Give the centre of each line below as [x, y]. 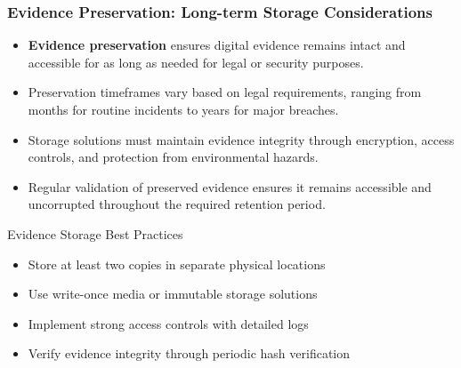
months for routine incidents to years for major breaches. [183, 109]
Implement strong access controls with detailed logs [168, 323]
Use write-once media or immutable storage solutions [173, 294]
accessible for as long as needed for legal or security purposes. [196, 62]
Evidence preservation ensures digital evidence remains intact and [217, 45]
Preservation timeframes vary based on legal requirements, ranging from [225, 92]
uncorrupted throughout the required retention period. [177, 204]
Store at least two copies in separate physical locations [177, 264]
